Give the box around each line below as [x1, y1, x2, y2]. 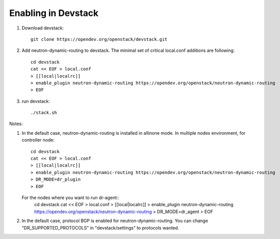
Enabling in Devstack [9, 7, 99, 18]
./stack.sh [30, 110, 57, 116]
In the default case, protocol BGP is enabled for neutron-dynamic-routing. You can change [21, 218, 208, 224]
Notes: [9, 121, 23, 127]
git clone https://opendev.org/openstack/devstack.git [30, 36, 168, 42]
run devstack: [21, 98, 50, 104]
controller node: [21, 137, 55, 143]
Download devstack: [21, 25, 64, 31]
